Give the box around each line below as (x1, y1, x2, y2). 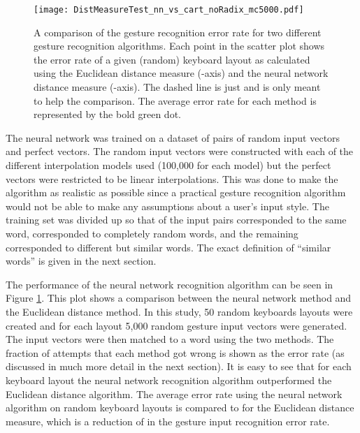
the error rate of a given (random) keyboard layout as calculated (34, 52, 310, 66)
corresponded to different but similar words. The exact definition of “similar (6, 240, 331, 254)
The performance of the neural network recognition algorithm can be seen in (6, 277, 333, 291)
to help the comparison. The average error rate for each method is (34, 93, 317, 108)
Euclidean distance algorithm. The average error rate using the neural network (6, 386, 343, 401)
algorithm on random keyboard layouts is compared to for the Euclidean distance (6, 400, 354, 415)
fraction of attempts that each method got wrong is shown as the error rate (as (6, 345, 345, 360)
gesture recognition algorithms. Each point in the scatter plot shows (34, 38, 325, 53)
